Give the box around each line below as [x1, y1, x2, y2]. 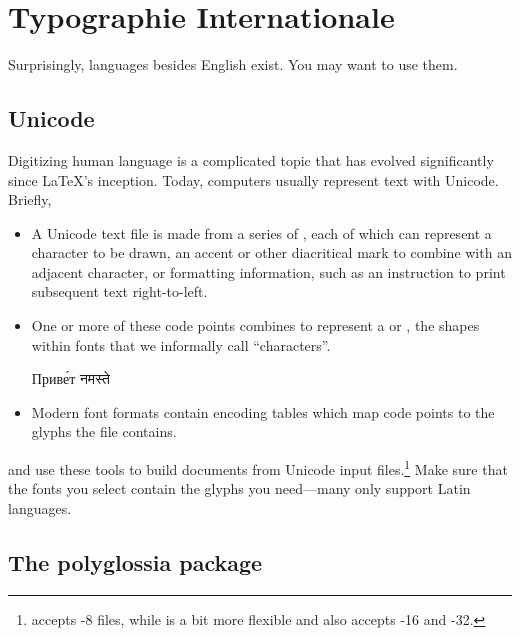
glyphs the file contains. [31, 421, 177, 442]
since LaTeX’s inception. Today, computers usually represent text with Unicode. [8, 169, 499, 190]
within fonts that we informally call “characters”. [31, 334, 331, 355]
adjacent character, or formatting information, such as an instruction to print [31, 261, 506, 282]
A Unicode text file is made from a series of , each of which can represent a [31, 222, 492, 243]
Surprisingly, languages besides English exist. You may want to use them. [8, 54, 458, 75]
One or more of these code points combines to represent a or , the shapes [31, 315, 480, 336]
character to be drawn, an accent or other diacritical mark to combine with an [31, 242, 512, 263]
